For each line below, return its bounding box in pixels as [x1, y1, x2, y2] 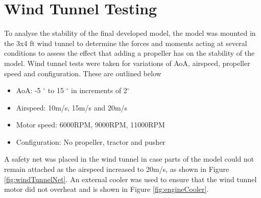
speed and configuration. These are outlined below [4, 68, 161, 78]
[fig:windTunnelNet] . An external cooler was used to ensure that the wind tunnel [4, 173, 257, 184]
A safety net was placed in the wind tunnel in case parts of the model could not [4, 153, 254, 164]
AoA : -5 [16, 85, 41, 96]
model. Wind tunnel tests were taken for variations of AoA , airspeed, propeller [4, 57, 250, 68]
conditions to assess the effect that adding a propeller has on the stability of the [4, 48, 255, 58]
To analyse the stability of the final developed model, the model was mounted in [4, 28, 256, 38]
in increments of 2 [71, 85, 127, 96]
